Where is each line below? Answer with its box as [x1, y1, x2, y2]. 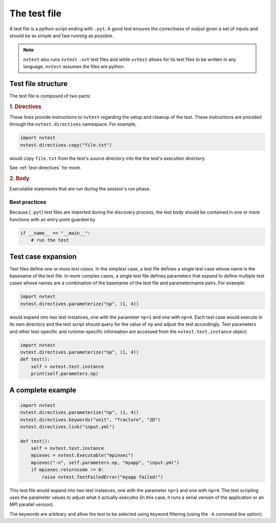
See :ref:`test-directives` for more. [9, 164, 81, 171]
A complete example [9, 386, 77, 394]
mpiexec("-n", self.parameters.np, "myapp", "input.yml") [31, 459, 179, 466]
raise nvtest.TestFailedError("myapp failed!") [41, 474, 164, 480]
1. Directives [9, 103, 42, 110]
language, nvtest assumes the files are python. [23, 64, 125, 70]
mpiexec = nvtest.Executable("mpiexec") [31, 452, 134, 458]
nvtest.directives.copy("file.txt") [20, 142, 112, 148]
